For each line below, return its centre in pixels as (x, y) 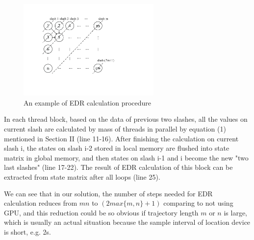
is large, (235, 212)
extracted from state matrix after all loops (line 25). (82, 176)
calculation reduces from (41, 203)
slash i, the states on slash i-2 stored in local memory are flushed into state (117, 148)
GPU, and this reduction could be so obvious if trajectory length (101, 212)
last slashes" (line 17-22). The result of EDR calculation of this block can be (118, 167)
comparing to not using (198, 203)
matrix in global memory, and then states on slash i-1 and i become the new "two (126, 157)
